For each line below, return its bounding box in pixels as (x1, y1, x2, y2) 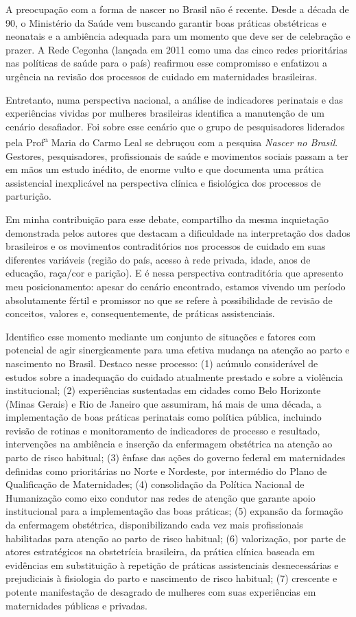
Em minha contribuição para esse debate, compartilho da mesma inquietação (5, 211, 329, 226)
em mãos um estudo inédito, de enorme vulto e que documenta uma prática (5, 162, 324, 176)
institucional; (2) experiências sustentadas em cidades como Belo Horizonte (5, 383, 321, 397)
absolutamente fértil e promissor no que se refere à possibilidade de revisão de (5, 292, 333, 307)
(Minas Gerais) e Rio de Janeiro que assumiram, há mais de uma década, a (5, 396, 322, 410)
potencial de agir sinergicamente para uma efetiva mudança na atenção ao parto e (5, 342, 350, 357)
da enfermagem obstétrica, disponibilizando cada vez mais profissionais (5, 517, 303, 532)
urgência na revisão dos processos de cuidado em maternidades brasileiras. (5, 69, 318, 83)
